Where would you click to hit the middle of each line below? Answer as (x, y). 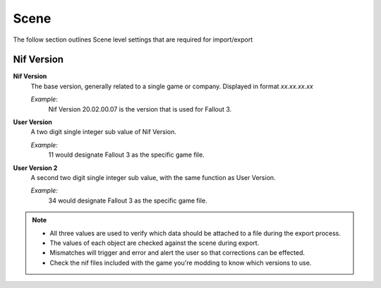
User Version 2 (35, 168)
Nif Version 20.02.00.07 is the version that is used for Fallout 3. (140, 109)
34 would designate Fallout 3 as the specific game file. (128, 200)
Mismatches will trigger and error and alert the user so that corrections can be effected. (177, 253)
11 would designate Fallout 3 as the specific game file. (126, 155)
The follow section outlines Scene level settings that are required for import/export (133, 40)
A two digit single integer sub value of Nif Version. (103, 132)
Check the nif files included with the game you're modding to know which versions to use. (181, 263)
